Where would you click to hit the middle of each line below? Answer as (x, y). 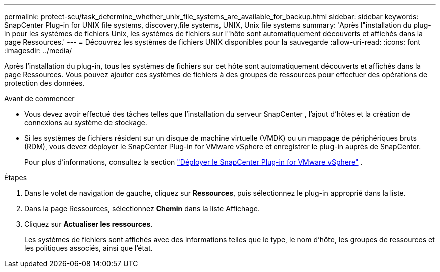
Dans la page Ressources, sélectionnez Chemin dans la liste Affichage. (142, 209)
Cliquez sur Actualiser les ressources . (88, 224)
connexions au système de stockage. (86, 122)
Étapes (16, 178)
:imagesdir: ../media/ (38, 50)
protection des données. (44, 83)
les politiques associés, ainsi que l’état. (88, 248)
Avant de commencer (39, 98)
